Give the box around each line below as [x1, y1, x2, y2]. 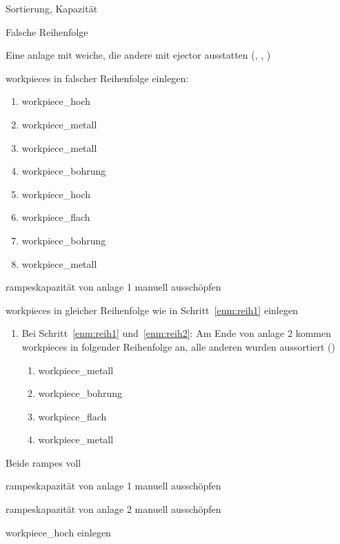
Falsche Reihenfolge [6, 24, 88, 39]
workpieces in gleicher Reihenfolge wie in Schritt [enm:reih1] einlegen [6, 302, 298, 317]
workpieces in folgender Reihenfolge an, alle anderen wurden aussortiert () [21, 339, 335, 353]
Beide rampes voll [6, 455, 81, 469]
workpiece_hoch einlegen [6, 525, 111, 539]
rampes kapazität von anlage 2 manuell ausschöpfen [6, 502, 221, 516]
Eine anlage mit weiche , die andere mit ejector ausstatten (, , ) [6, 48, 271, 62]
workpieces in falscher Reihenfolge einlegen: [6, 70, 189, 85]
